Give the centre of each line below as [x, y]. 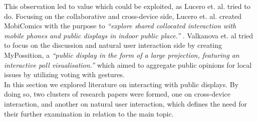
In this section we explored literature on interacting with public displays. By [121, 84]
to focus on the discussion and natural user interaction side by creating [113, 45]
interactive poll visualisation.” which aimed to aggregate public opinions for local [128, 64]
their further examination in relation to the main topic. [89, 113]
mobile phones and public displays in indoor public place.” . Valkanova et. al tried [129, 35]
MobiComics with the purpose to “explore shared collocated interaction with [120, 26]
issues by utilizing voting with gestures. [64, 74]
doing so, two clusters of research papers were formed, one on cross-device [117, 94]
